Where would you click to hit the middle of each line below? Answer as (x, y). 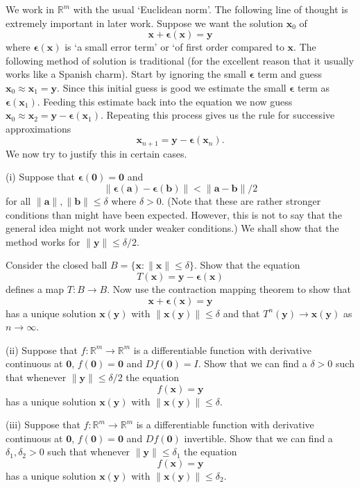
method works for (43, 241)
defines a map (35, 288)
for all (18, 200)
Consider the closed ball (57, 265)
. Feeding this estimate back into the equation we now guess (165, 101)
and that (241, 313)
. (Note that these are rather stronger (241, 200)
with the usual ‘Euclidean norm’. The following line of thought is (211, 9)
